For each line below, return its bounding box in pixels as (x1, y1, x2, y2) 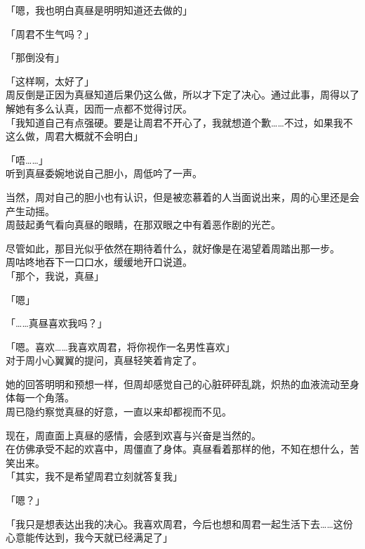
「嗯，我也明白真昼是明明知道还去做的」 (6, 3, 192, 17)
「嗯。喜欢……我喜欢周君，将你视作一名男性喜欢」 (6, 339, 235, 354)
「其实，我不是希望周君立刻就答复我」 (6, 469, 182, 484)
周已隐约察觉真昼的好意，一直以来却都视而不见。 (6, 404, 232, 419)
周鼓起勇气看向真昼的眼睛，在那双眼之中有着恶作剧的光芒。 (6, 217, 281, 232)
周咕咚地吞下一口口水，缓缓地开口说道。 (6, 254, 192, 269)
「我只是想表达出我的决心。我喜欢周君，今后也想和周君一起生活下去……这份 (6, 516, 353, 531)
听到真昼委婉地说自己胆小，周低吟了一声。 (6, 166, 202, 181)
